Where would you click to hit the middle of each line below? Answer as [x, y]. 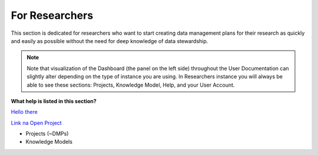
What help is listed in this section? [54, 101]
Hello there [24, 112]
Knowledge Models [49, 142]
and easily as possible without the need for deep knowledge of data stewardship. [110, 41]
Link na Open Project [36, 123]
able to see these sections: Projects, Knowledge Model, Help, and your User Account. [131, 85]
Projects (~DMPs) [47, 134]
